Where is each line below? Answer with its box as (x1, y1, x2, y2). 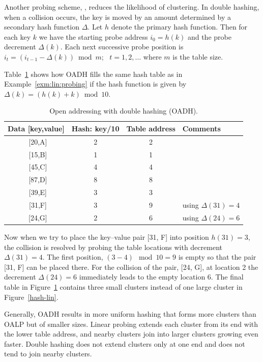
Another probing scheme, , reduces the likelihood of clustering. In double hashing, (4, 2, 259, 12)
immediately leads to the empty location (79, 271, 206, 282)
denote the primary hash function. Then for (111, 21, 248, 32)
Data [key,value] (8, 123, 65, 133)
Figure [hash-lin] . (4, 291, 59, 302)
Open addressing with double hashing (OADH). (49, 105, 198, 116)
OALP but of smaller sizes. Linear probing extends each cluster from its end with (4, 318, 258, 329)
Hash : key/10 (71, 123, 120, 133)
